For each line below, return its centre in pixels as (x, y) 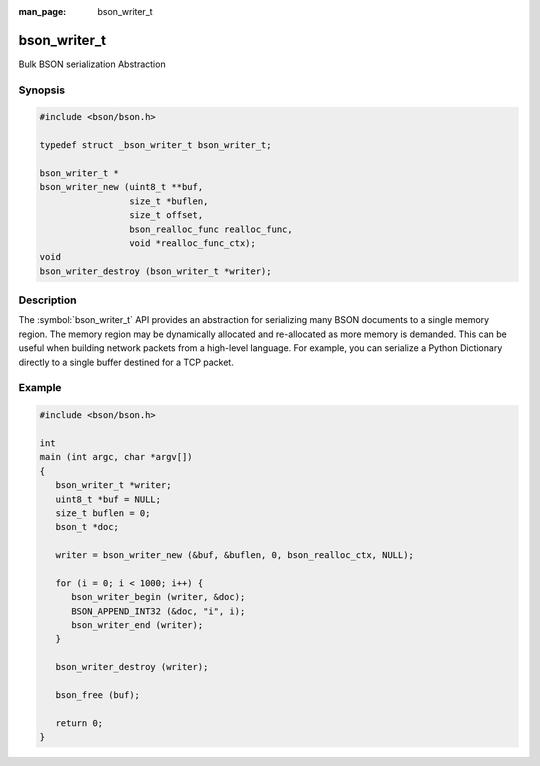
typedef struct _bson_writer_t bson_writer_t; (155, 145)
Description (47, 300)
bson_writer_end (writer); (137, 625)
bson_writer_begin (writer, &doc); (158, 597)
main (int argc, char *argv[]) (116, 457)
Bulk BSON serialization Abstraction (92, 64)
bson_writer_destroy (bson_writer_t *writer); (155, 271)
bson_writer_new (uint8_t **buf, (121, 187)
